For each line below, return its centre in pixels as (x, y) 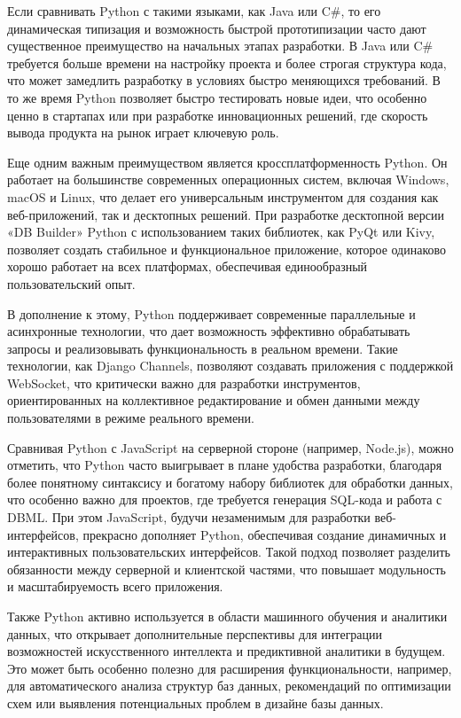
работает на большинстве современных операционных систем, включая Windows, (228, 179)
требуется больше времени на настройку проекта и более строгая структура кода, (227, 62)
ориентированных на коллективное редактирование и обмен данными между (214, 400)
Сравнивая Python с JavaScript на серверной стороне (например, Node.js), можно (230, 447)
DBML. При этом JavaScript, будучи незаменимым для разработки (189, 517)
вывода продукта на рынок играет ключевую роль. (143, 133)
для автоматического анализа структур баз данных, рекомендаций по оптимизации (229, 686)
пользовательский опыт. (71, 283)
